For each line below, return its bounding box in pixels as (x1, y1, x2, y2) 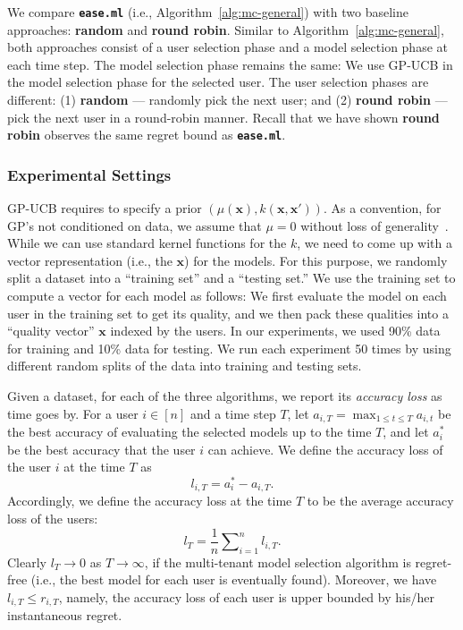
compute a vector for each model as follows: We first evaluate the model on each (7, 286, 447, 305)
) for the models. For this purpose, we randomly (184, 251, 448, 269)
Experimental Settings (7, 163, 172, 185)
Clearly (7, 552, 46, 571)
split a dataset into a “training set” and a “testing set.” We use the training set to (7, 268, 456, 287)
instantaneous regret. (7, 606, 122, 625)
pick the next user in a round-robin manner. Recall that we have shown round (7, 107, 440, 126)
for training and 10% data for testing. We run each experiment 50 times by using (7, 338, 451, 357)
